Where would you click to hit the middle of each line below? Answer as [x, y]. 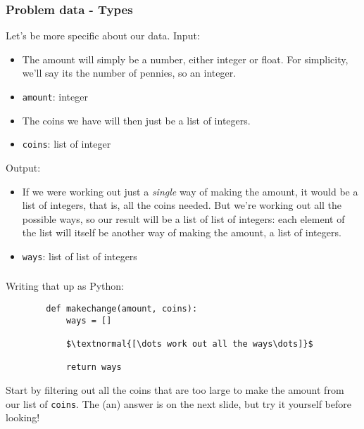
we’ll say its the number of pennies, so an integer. [129, 73]
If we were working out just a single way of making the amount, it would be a [190, 191]
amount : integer [55, 96]
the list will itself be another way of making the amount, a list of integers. [182, 232]
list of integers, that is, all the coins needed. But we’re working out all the [182, 205]
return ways [94, 367]
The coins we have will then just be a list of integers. [136, 120]
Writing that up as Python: [65, 286]
